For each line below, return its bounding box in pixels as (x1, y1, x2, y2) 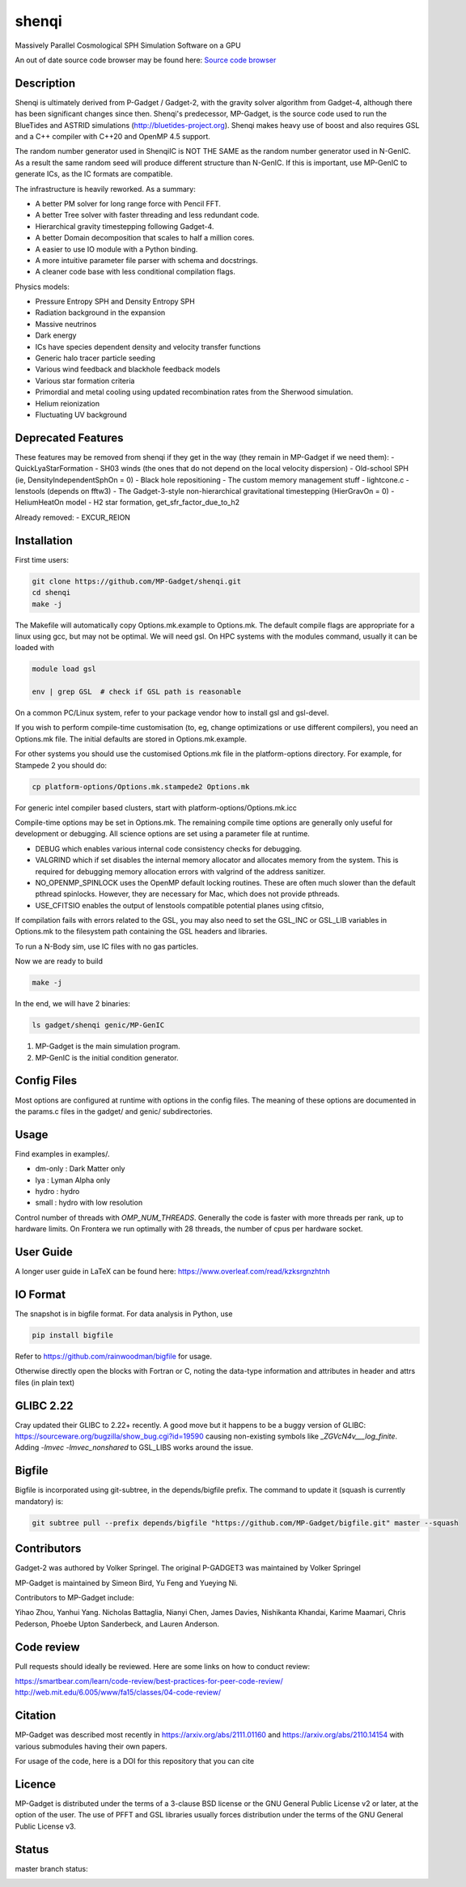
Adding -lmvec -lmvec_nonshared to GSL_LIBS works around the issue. (15, 1443, 254, 1452)
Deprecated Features (15, 431, 125, 444)
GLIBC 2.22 (15, 1399, 74, 1413)
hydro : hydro (35, 1186, 80, 1196)
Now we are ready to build (15, 956, 104, 967)
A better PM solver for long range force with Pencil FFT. (35, 198, 222, 208)
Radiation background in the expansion (35, 308, 166, 317)
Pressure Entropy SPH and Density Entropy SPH (35, 296, 196, 307)
